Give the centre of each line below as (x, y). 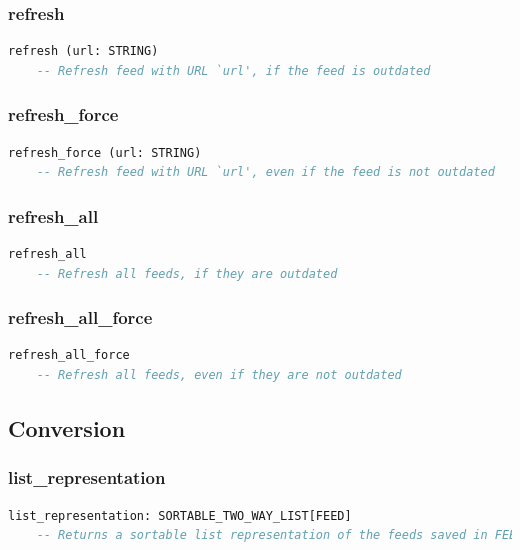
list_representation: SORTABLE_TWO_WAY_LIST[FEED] (180, 515)
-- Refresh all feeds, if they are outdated (187, 273)
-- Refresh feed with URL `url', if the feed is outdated (233, 70)
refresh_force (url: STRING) (105, 152)
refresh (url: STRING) (83, 51)
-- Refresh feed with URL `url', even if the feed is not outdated (265, 172)
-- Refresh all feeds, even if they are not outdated (219, 375)
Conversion (67, 428)
